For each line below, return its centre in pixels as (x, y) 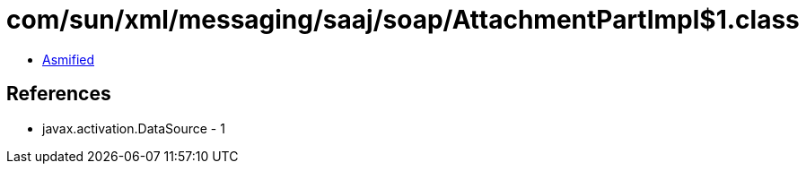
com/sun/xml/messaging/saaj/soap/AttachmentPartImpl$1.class (403, 20)
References (59, 94)
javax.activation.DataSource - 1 (134, 128)
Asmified (69, 59)
